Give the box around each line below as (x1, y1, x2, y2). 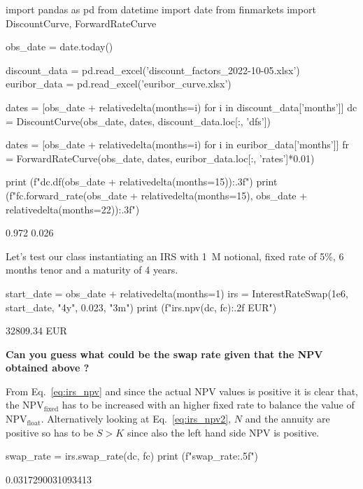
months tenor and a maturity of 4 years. (6, 262, 178, 277)
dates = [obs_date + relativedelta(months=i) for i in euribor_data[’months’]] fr (6, 137, 349, 152)
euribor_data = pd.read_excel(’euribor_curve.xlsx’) (6, 76, 232, 91)
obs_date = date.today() (6, 39, 113, 54)
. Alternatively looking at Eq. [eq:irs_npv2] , (41, 411, 232, 426)
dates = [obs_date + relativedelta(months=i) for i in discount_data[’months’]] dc (6, 99, 357, 114)
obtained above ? (6, 360, 90, 375)
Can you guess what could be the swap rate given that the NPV (6, 346, 323, 361)
